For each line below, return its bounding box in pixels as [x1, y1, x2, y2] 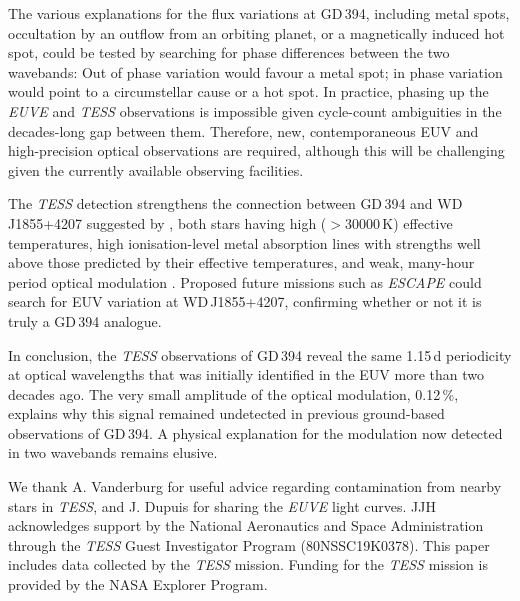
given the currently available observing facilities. [8, 159, 304, 180]
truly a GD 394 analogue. [8, 310, 162, 331]
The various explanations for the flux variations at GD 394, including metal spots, [8, 3, 510, 23]
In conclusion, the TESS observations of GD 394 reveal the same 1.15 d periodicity [8, 344, 512, 365]
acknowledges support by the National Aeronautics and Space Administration [8, 515, 484, 536]
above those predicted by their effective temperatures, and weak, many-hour [8, 252, 475, 273]
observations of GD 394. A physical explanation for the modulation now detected [8, 422, 503, 443]
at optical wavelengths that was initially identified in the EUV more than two [8, 364, 484, 385]
